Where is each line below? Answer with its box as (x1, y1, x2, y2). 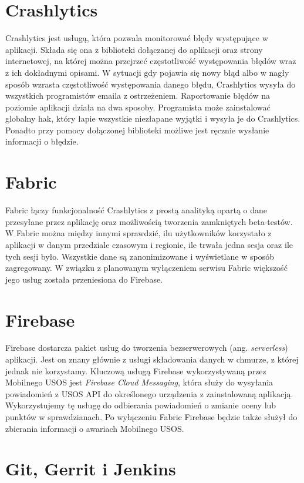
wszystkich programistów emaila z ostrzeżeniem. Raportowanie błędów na (5, 89, 270, 102)
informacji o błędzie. (5, 135, 79, 147)
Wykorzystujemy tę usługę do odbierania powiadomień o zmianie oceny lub (5, 399, 276, 411)
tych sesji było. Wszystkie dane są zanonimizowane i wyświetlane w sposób (5, 250, 274, 262)
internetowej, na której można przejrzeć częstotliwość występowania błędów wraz (5, 55, 296, 67)
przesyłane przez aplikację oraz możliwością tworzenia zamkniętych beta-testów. (5, 215, 293, 227)
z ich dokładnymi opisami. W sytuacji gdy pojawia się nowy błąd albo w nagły (5, 66, 289, 78)
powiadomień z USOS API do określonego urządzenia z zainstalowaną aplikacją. (5, 387, 293, 400)
